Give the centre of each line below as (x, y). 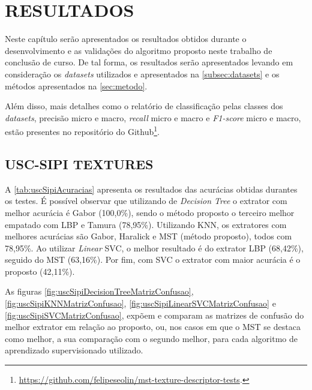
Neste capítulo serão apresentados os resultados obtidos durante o (126, 39)
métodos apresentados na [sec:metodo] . (76, 85)
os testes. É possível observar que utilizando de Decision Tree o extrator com (146, 201)
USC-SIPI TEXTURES (79, 163)
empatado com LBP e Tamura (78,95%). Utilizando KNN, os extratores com (146, 224)
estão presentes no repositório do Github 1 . (82, 130)
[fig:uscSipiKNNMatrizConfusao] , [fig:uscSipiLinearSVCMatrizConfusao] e (140, 303)
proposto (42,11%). (40, 271)
